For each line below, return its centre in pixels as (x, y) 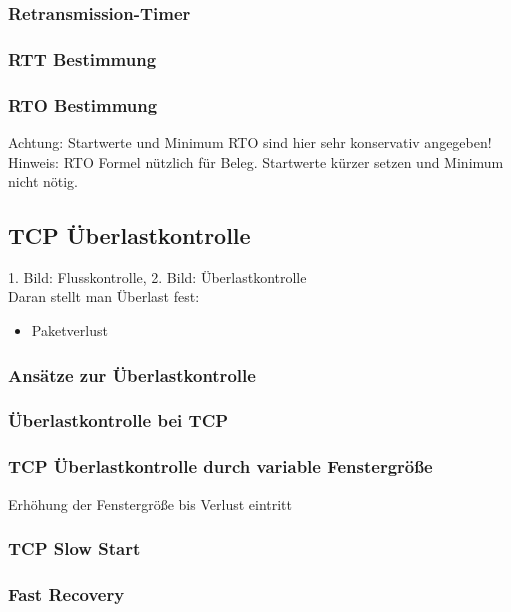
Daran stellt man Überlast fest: (104, 296)
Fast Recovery (66, 593)
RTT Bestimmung (82, 58)
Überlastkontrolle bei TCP (118, 420)
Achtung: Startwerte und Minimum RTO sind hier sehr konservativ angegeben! (250, 141)
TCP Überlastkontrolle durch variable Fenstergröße (220, 466)
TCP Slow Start (74, 548)
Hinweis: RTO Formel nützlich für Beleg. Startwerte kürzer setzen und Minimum (256, 161)
